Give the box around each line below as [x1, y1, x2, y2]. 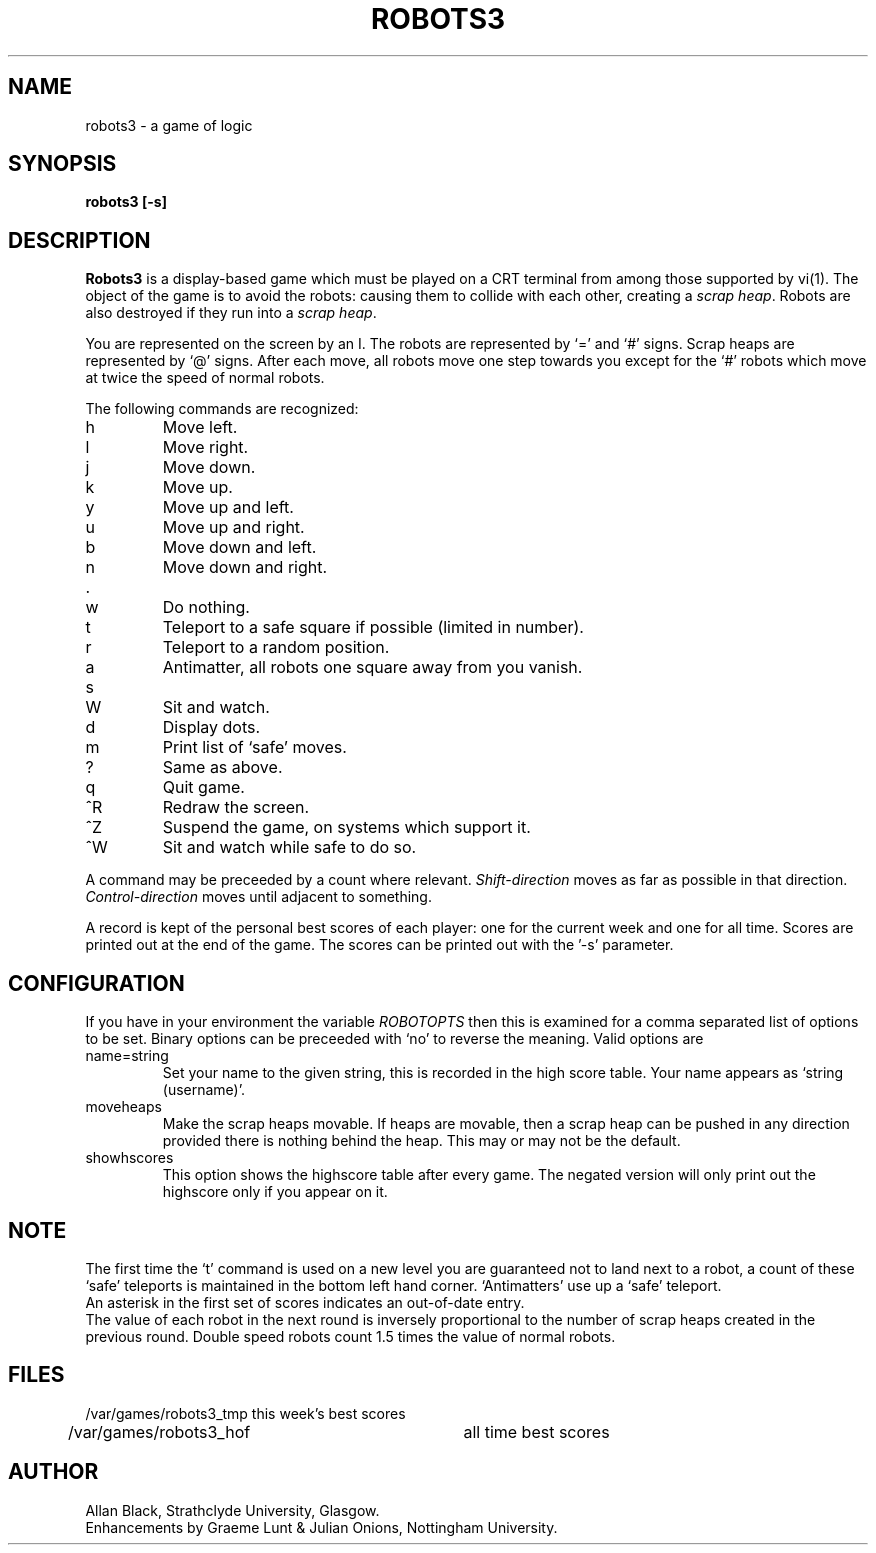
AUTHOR [8, 1459, 99, 1485]
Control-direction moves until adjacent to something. [85, 888, 432, 906]
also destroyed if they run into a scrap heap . [85, 304, 377, 322]
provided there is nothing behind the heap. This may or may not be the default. [162, 1132, 681, 1150]
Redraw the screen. [162, 797, 310, 818]
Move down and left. [162, 537, 317, 558]
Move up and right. [162, 517, 305, 538]
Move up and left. [162, 497, 294, 518]
